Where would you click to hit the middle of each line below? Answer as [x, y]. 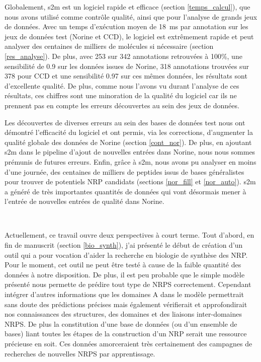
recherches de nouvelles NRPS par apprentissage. [80, 353]
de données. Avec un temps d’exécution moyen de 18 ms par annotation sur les [126, 26]
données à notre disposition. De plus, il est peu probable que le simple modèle [125, 274]
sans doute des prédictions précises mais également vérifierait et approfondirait [126, 304]
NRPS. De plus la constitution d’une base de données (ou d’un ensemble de [121, 323]
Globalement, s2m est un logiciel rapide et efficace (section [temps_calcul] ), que [127, 7]
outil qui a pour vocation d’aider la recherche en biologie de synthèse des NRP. [126, 255]
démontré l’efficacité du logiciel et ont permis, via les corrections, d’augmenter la [129, 132]
